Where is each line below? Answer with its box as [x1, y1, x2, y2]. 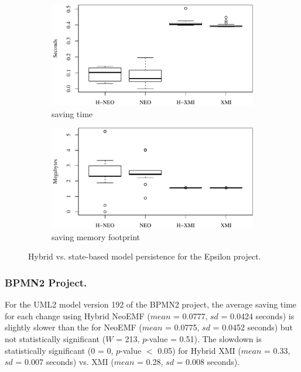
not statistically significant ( [5, 332, 106, 344]
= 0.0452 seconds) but [213, 321, 293, 333]
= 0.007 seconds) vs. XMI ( [15, 356, 114, 368]
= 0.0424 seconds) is [221, 309, 295, 322]
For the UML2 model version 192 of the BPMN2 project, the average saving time [5, 298, 297, 310]
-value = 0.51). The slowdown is [146, 332, 262, 344]
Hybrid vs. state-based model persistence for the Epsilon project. [28, 250, 261, 262]
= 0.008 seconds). [176, 356, 240, 368]
